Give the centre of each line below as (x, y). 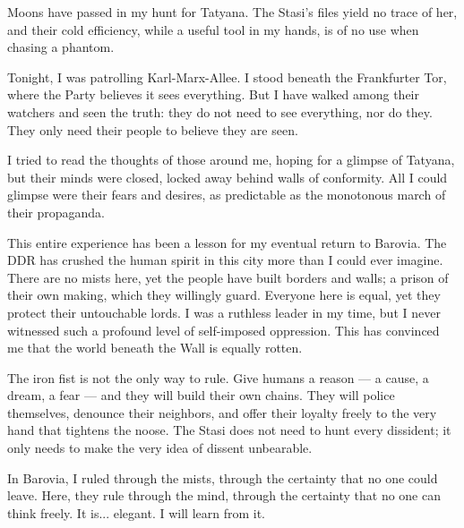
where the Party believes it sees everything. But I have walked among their (213, 94)
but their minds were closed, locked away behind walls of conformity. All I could (228, 177)
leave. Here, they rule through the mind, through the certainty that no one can (224, 495)
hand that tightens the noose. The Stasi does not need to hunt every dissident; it (229, 430)
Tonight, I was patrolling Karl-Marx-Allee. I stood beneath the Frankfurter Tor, (227, 77)
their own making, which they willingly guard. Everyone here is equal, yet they (224, 295)
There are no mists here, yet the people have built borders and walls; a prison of (228, 277)
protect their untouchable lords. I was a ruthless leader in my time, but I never (224, 312)
